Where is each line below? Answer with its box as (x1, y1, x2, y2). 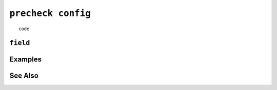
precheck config (9, 8, 91, 19)
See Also (9, 72, 38, 80)
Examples (9, 55, 42, 64)
